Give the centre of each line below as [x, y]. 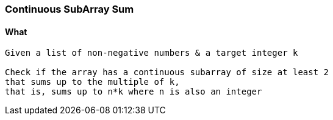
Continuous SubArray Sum [70, 9]
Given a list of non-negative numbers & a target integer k [152, 53]
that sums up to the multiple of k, [92, 82]
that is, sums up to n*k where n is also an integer [134, 92]
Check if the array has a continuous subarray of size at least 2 [167, 72]
